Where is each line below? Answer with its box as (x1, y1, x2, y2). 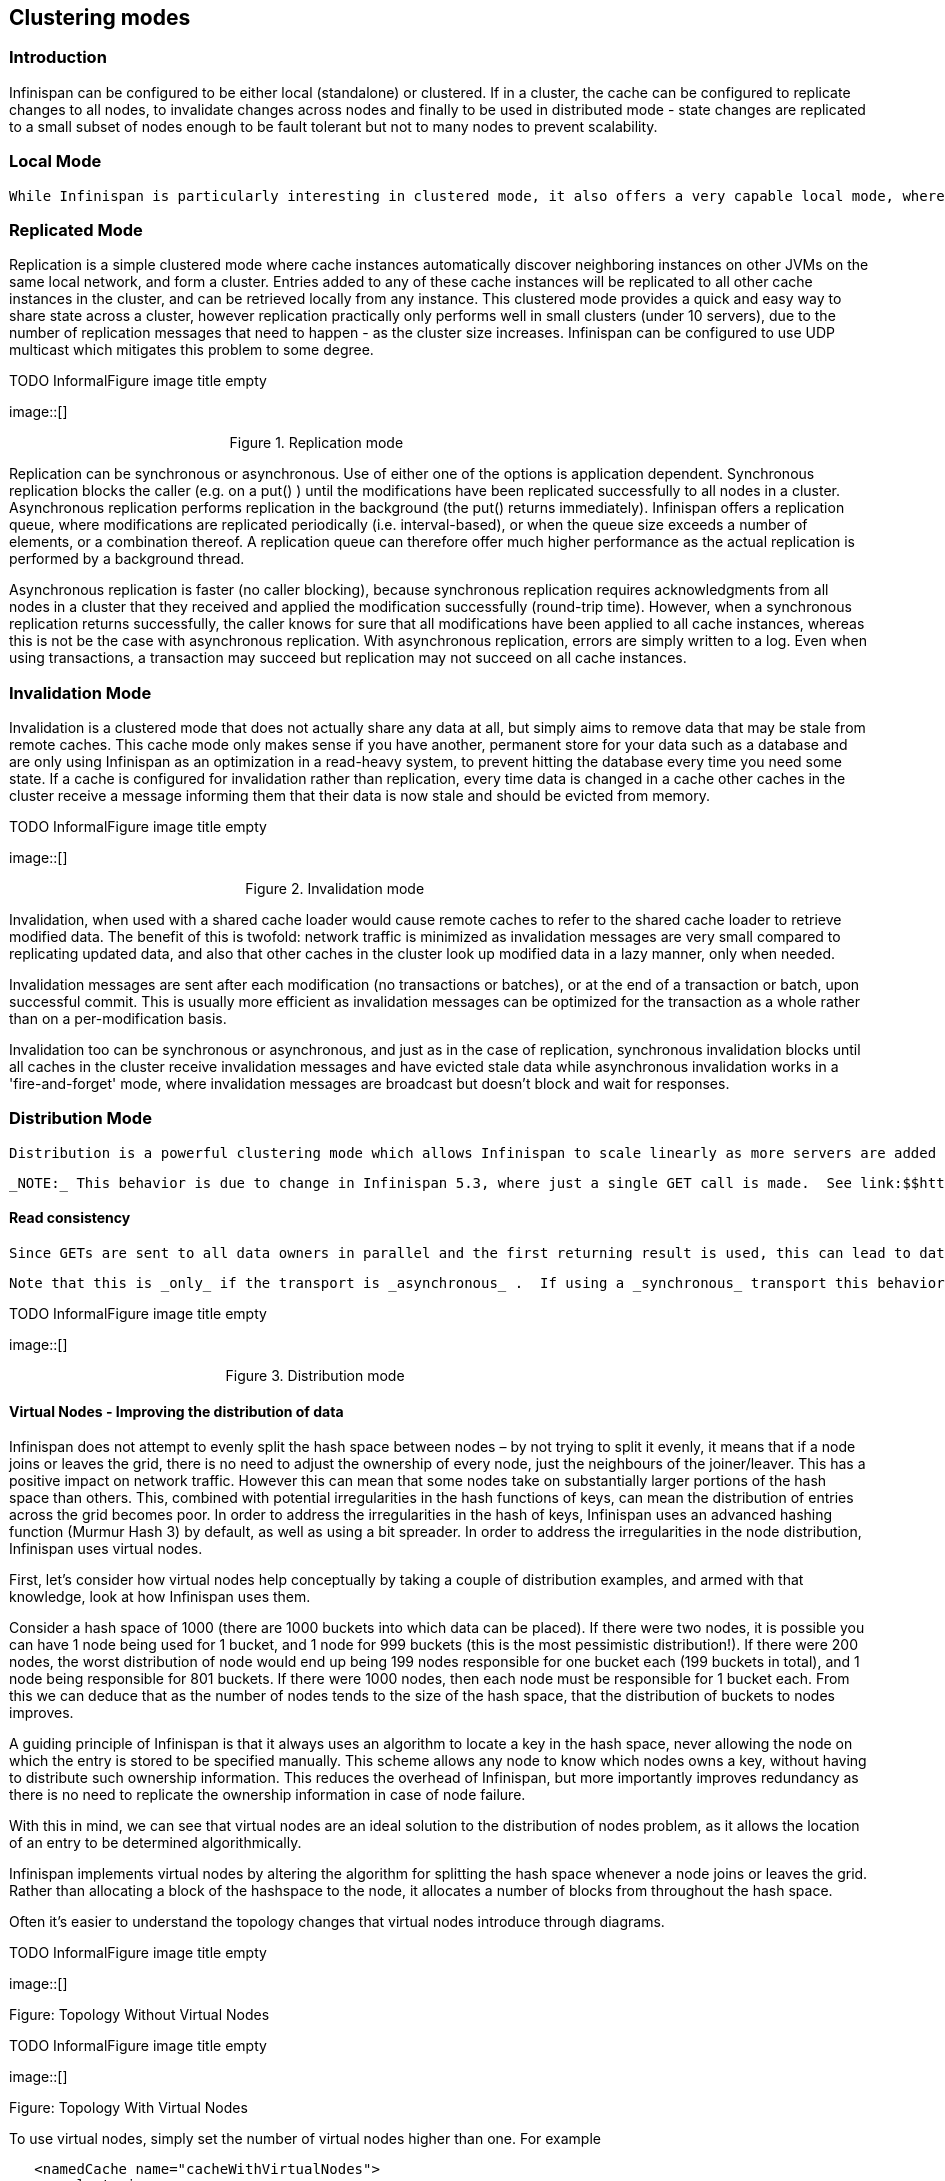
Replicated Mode (9, 219, 143, 240)
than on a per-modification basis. (9, 1010, 227, 1028)
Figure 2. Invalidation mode (245, 880, 425, 898)
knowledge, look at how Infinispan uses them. (9, 1588, 311, 1606)
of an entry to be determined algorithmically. (9, 1834, 302, 1852)
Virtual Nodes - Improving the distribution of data (9, 1402, 344, 1420)
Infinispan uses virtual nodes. (9, 1540, 203, 1558)
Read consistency (9, 1209, 131, 1227)
